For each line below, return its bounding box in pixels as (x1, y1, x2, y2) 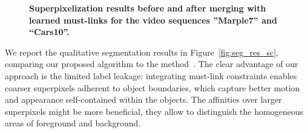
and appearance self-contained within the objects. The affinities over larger (5, 93, 282, 106)
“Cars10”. (29, 25, 70, 38)
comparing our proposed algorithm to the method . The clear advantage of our (5, 57, 298, 70)
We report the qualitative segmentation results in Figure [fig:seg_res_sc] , (5, 45, 278, 58)
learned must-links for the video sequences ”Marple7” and (29, 13, 277, 26)
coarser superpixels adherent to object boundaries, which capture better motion (5, 81, 300, 94)
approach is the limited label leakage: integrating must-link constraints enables (5, 69, 297, 82)
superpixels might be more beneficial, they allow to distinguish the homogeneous (5, 105, 304, 117)
